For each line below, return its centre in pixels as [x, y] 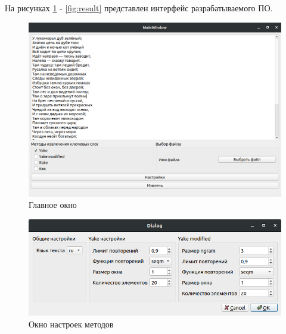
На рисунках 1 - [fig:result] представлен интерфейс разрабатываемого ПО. [139, 8]
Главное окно [53, 205]
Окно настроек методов [71, 324]
